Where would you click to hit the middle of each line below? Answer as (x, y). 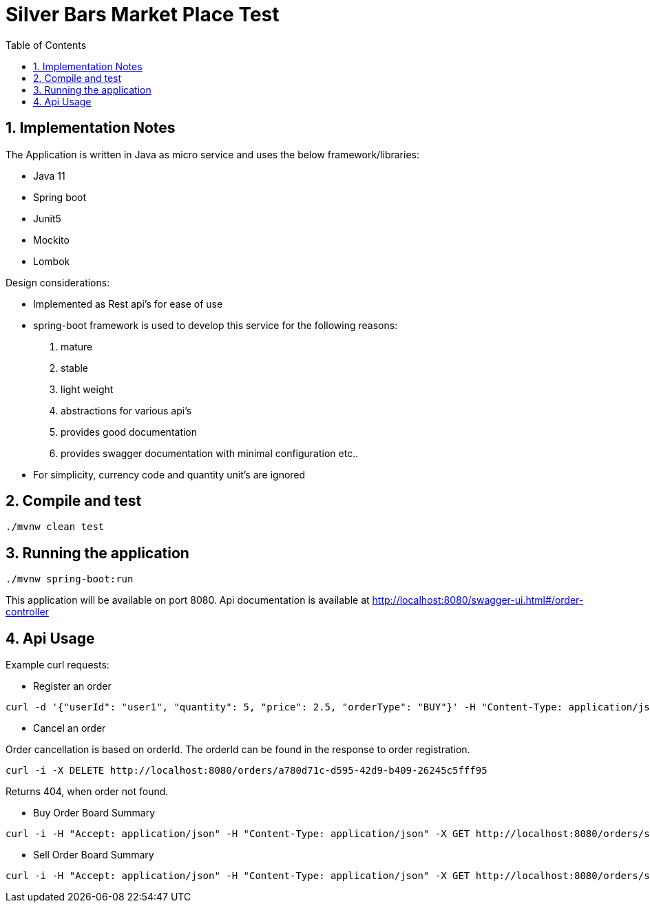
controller (27, 612)
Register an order (72, 686)
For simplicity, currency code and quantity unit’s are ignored (169, 474)
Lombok (52, 261)
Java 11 (49, 176)
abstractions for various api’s (126, 410)
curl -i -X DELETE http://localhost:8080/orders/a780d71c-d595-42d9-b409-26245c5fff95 (247, 771)
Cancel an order (70, 728)
